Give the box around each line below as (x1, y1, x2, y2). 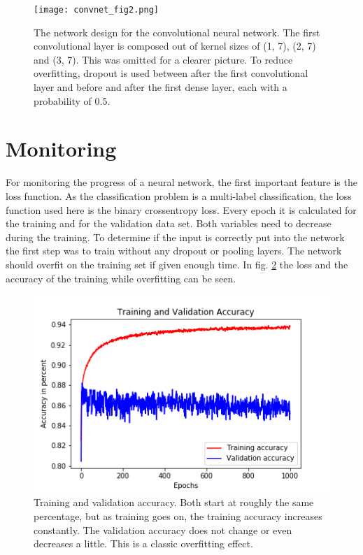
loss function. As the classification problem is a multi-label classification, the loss (6, 188, 352, 203)
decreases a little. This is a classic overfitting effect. (34, 536, 253, 551)
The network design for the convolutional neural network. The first (34, 24, 320, 39)
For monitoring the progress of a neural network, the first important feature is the (6, 175, 357, 189)
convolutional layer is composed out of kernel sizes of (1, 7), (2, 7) (34, 38, 316, 53)
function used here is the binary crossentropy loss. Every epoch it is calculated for (6, 202, 357, 217)
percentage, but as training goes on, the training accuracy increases (34, 508, 322, 523)
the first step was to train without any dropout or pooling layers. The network (6, 243, 342, 258)
